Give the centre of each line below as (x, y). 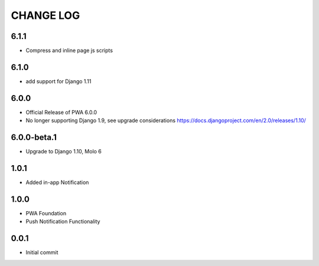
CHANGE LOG (45, 15)
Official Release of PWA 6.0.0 (61, 112)
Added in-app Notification (57, 182)
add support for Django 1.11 (58, 81)
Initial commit (42, 252)
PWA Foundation (46, 213)
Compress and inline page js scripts (69, 51)
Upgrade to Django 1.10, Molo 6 (64, 152)
